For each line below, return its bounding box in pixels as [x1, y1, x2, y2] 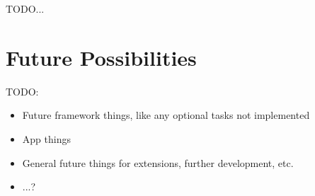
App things [22, 131, 71, 146]
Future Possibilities [6, 42, 197, 71]
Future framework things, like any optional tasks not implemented [22, 108, 310, 122]
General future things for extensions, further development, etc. [22, 155, 294, 170]
